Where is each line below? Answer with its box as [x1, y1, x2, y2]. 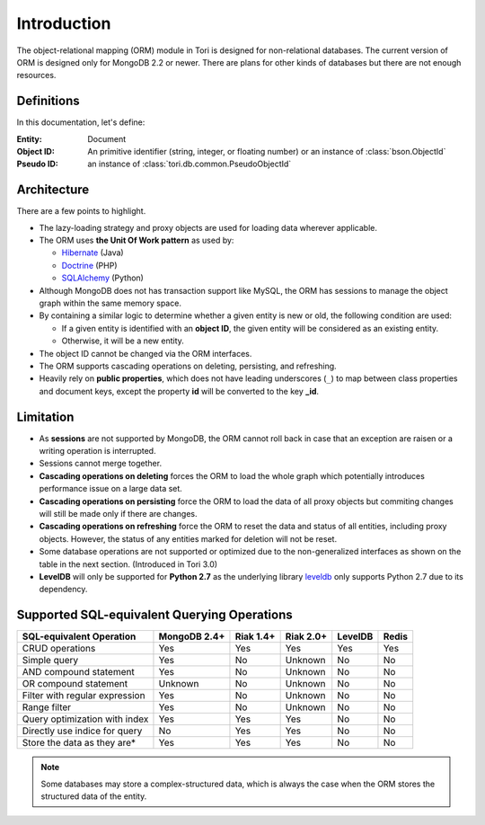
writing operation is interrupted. [39, 446, 156, 457]
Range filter [22, 701, 72, 714]
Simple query [22, 654, 79, 667]
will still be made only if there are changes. [39, 509, 198, 519]
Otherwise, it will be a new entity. [61, 335, 184, 346]
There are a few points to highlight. [16, 206, 146, 217]
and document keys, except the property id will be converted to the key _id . [39, 386, 319, 396]
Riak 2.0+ [285, 630, 328, 643]
